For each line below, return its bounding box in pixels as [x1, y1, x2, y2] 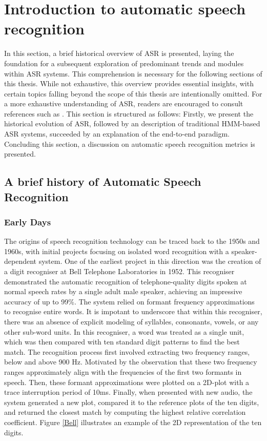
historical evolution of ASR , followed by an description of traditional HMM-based [4, 118, 260, 129]
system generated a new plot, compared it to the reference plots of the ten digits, [4, 396, 259, 407]
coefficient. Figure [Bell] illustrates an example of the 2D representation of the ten [4, 416, 262, 427]
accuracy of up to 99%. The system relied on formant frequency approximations [4, 296, 255, 306]
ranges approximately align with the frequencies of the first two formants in [4, 366, 242, 377]
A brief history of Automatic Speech [4, 174, 201, 189]
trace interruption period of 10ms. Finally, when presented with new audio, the [4, 387, 253, 397]
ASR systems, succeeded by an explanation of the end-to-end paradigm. [4, 128, 230, 139]
